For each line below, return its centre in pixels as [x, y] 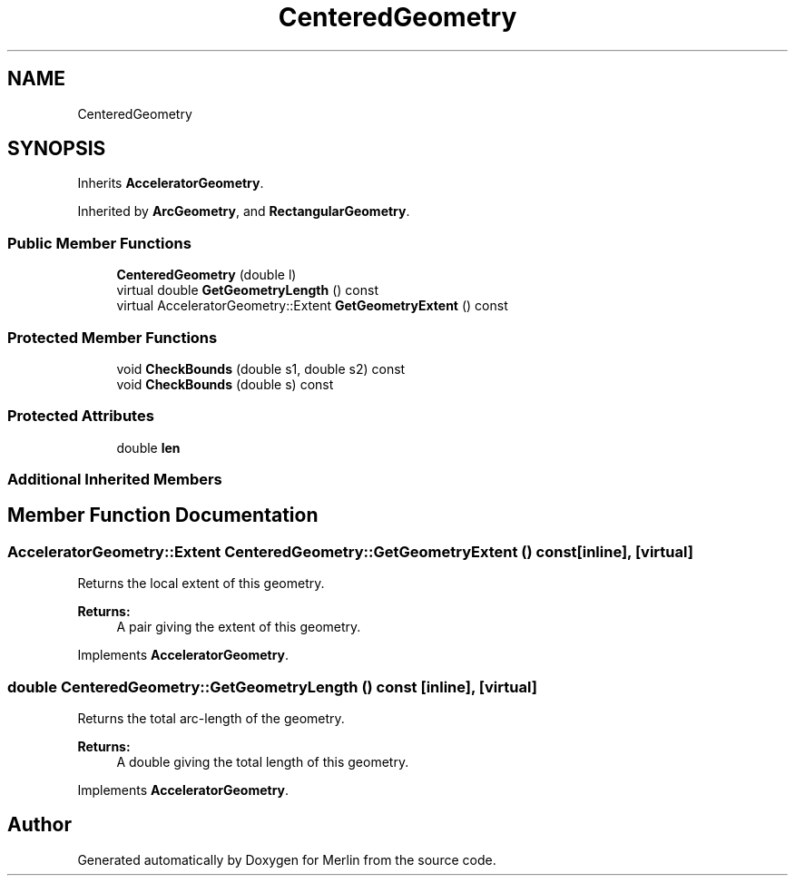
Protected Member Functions [113, 337]
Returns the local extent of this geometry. [201, 584]
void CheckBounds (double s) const [225, 384]
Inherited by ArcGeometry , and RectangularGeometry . [244, 211]
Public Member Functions [99, 243]
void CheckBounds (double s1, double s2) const [261, 368]
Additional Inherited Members [115, 480]
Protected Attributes [81, 416]
